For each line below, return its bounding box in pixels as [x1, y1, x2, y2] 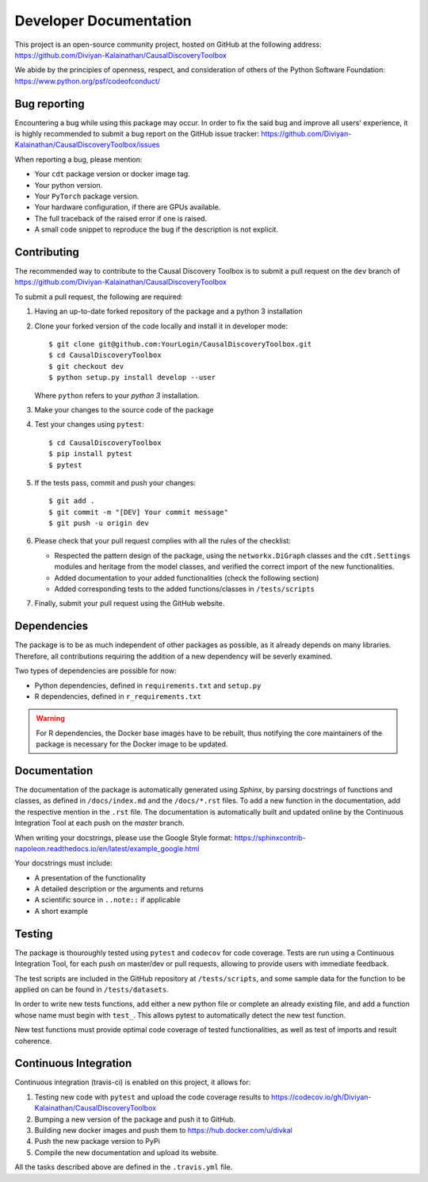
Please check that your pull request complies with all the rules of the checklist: [34, 536, 291, 546]
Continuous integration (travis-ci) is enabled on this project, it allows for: [14, 1077, 251, 1087]
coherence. [14, 1036, 52, 1046]
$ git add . [48, 497, 95, 505]
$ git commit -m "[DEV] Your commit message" [48, 508, 229, 516]
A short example [34, 906, 89, 915]
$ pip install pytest [48, 449, 132, 459]
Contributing [14, 245, 79, 259]
